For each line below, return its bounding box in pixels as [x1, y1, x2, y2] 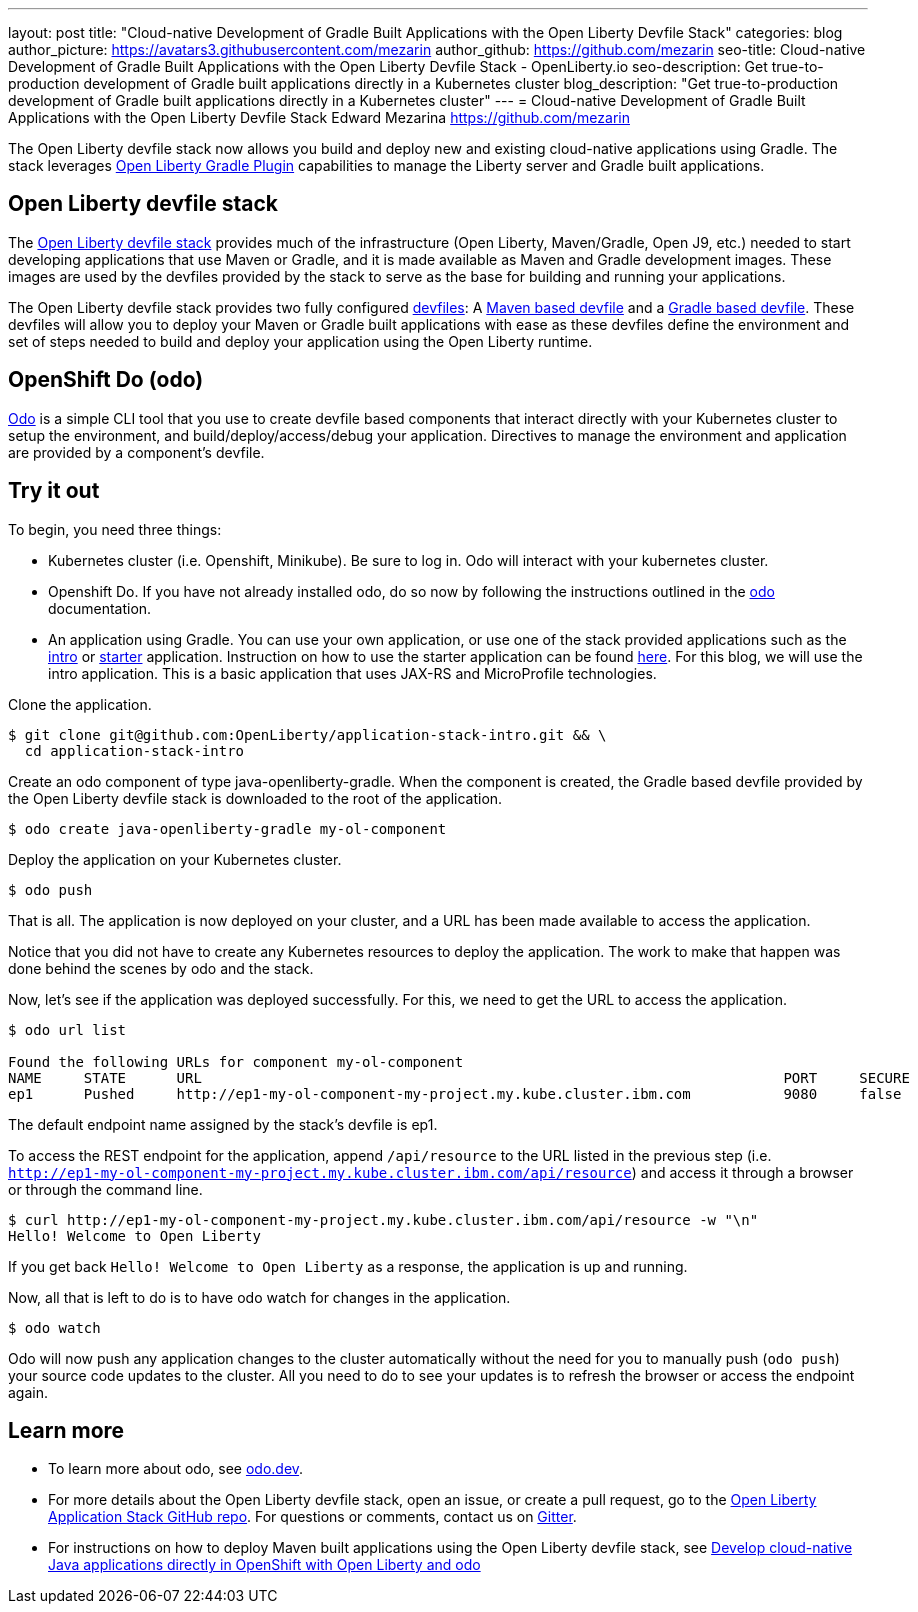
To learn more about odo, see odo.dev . [48, 1460, 304, 1478]
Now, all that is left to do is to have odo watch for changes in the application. [8, 1288, 511, 1306]
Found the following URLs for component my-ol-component [8, 1053, 464, 1070]
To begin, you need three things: [8, 520, 222, 538]
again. [8, 1383, 49, 1401]
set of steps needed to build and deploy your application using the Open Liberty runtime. [8, 332, 593, 350]
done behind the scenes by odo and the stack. [8, 959, 314, 977]
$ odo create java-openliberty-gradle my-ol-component [8, 820, 447, 837]
